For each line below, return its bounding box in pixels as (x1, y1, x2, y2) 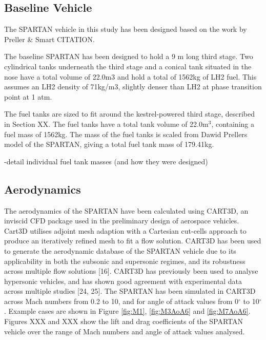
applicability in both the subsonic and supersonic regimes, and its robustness (4, 255, 245, 266)
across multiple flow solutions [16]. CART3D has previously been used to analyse (4, 266, 258, 276)
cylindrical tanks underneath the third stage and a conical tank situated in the (4, 61, 252, 71)
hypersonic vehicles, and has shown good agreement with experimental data (4, 275, 242, 286)
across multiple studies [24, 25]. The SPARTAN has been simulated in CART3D (4, 286, 256, 296)
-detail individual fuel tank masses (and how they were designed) (4, 156, 208, 166)
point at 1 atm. (4, 91, 52, 102)
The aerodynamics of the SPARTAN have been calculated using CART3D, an (4, 205, 249, 216)
